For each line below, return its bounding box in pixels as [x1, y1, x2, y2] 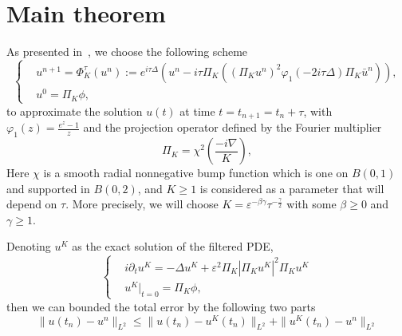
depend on [6, 196, 57, 212]
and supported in [6, 180, 90, 196]
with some [286, 196, 337, 212]
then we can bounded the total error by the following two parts [6, 298, 316, 314]
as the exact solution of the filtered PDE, [72, 238, 274, 255]
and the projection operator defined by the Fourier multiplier [83, 119, 382, 136]
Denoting [6, 238, 51, 255]
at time [179, 102, 215, 119]
